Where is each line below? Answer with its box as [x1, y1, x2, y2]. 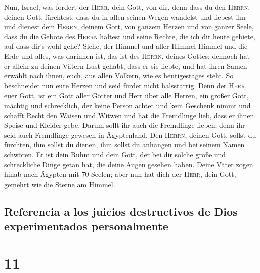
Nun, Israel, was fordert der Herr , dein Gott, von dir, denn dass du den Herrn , [4, 2, 250, 12]
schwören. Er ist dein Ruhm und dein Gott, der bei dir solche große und [4, 149, 226, 159]
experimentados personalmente [4, 218, 168, 234]
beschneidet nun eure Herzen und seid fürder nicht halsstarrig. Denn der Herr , [4, 80, 247, 90]
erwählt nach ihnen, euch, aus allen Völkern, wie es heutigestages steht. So [4, 70, 234, 81]
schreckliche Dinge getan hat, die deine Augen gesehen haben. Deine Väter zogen [4, 159, 253, 169]
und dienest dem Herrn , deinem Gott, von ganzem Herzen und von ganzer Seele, [4, 21, 254, 32]
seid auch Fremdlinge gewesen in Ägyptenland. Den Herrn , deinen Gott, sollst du [4, 129, 256, 140]
